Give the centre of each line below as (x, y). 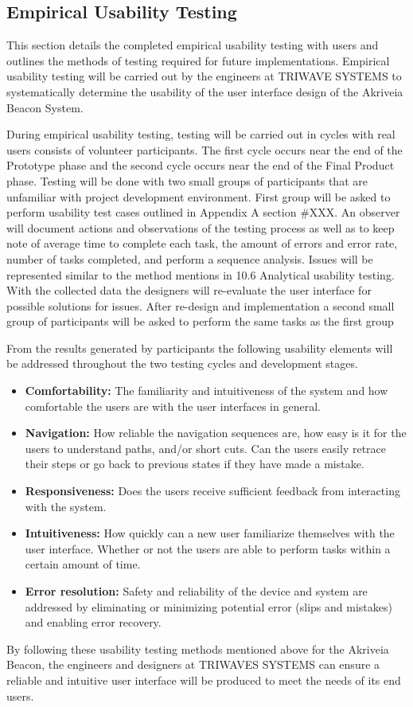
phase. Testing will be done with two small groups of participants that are (187, 180)
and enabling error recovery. (93, 622)
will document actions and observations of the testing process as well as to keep (201, 227)
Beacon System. (45, 107)
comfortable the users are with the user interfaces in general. (173, 406)
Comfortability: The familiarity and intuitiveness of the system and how (206, 391)
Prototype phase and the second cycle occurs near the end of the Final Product (201, 165)
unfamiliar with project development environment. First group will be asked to (199, 196)
